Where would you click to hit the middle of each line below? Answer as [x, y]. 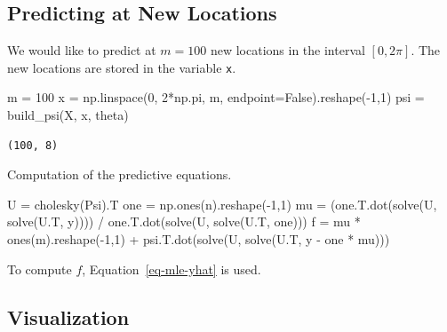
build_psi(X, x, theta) [68, 115]
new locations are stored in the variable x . [122, 67]
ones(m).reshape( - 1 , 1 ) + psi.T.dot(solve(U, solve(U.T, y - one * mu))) [199, 239]
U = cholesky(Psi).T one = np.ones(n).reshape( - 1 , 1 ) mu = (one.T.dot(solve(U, [222, 204]
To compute [40, 269]
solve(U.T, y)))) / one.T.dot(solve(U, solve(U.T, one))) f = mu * [184, 221]
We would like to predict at [82, 50]
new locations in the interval [287, 50]
